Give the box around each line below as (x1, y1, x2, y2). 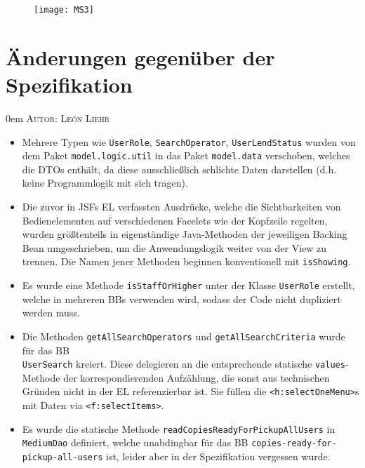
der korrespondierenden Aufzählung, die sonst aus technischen (63, 370, 330, 385)
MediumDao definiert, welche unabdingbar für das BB (22, 435, 248, 450)
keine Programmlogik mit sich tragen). (22, 175, 188, 190)
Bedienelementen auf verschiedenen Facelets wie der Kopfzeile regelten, (22, 213, 328, 227)
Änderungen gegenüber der (6, 42, 275, 71)
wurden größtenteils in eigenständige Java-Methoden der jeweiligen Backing (22, 227, 347, 241)
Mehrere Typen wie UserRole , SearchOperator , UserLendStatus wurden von (22, 134, 356, 149)
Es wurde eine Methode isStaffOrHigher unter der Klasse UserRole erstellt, (22, 278, 355, 293)
